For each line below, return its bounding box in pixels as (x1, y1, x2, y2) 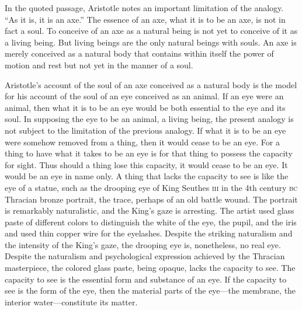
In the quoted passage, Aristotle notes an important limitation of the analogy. (5, 2, 284, 13)
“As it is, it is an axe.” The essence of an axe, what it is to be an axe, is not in (5, 13, 286, 25)
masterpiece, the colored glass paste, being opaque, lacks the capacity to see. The (5, 262, 296, 274)
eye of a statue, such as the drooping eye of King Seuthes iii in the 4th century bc (5, 181, 298, 193)
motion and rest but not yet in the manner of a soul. (5, 58, 193, 71)
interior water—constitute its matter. (5, 295, 138, 308)
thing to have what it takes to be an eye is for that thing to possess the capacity (5, 147, 293, 159)
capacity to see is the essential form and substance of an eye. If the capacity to (5, 273, 287, 285)
